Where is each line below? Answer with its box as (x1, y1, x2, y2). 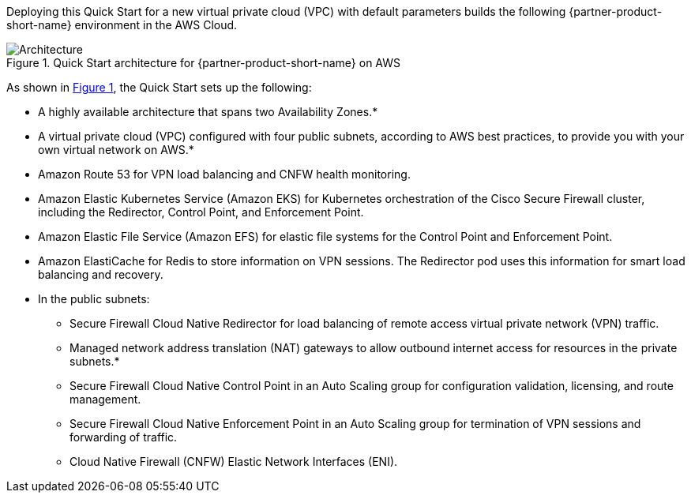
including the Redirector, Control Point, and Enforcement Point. (38, 205, 364, 219)
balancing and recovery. (38, 268, 163, 281)
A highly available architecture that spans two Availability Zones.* (38, 105, 378, 118)
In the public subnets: (38, 292, 150, 306)
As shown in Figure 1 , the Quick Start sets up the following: (6, 81, 312, 94)
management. (69, 392, 141, 406)
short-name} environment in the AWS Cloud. (6, 18, 238, 32)
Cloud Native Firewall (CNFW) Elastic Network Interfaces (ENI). (69, 455, 398, 468)
